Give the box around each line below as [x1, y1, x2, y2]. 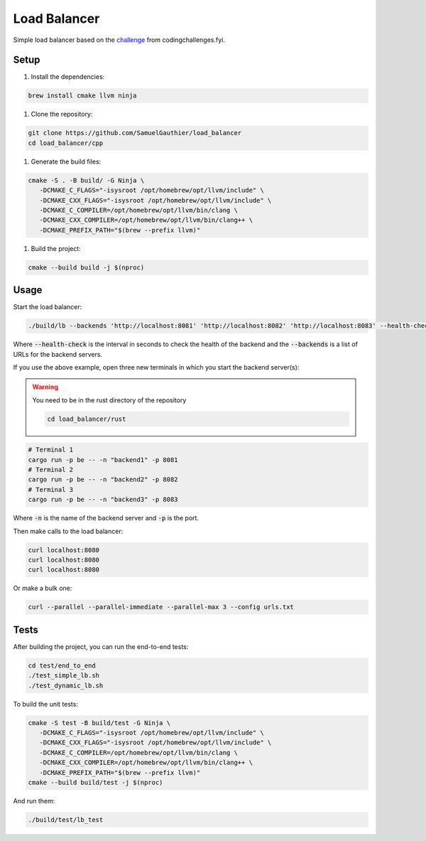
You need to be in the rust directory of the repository [32, 395, 187, 405]
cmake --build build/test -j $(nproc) [28, 778, 163, 786]
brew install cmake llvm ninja [28, 92, 138, 100]
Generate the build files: [31, 157, 102, 166]
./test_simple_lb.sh [28, 672, 99, 680]
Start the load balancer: [13, 303, 82, 311]
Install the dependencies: [31, 73, 105, 81]
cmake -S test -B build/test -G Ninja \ [28, 719, 170, 727]
